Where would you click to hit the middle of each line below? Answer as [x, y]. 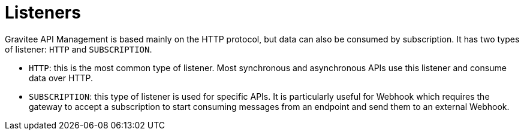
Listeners [43, 13]
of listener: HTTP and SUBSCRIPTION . [79, 49]
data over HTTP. [61, 78]
